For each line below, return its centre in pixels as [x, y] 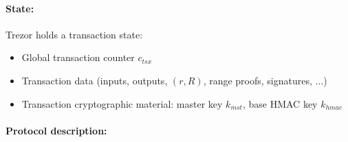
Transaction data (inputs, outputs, [95, 80]
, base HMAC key [280, 103]
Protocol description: [56, 130]
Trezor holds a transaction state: [74, 34]
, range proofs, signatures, [258, 80]
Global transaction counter [78, 57]
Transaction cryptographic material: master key [122, 103]
